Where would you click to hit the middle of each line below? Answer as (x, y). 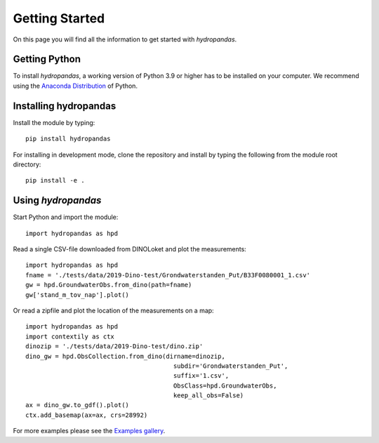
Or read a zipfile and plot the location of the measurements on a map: (113, 310)
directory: (27, 164)
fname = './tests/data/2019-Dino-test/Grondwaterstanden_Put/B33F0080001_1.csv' (168, 275)
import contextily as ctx (70, 336)
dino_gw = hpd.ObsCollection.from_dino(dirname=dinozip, (126, 356)
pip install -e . (55, 180)
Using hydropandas (57, 200)
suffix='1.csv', (201, 376)
